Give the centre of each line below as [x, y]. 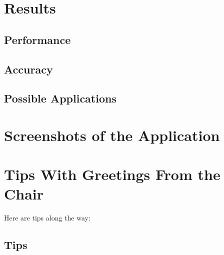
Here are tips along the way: [47, 218]
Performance [37, 39]
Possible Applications [60, 98]
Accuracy [28, 69]
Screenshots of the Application [112, 135]
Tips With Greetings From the [112, 174]
